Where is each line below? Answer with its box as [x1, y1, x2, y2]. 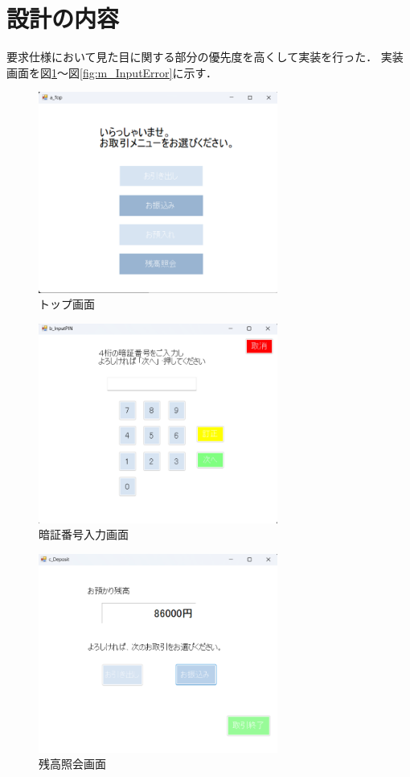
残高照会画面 [39, 755, 106, 772]
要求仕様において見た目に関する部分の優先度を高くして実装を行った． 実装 [6, 48, 404, 65]
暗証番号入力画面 [39, 526, 129, 543]
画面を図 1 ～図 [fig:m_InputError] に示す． [6, 64, 217, 81]
